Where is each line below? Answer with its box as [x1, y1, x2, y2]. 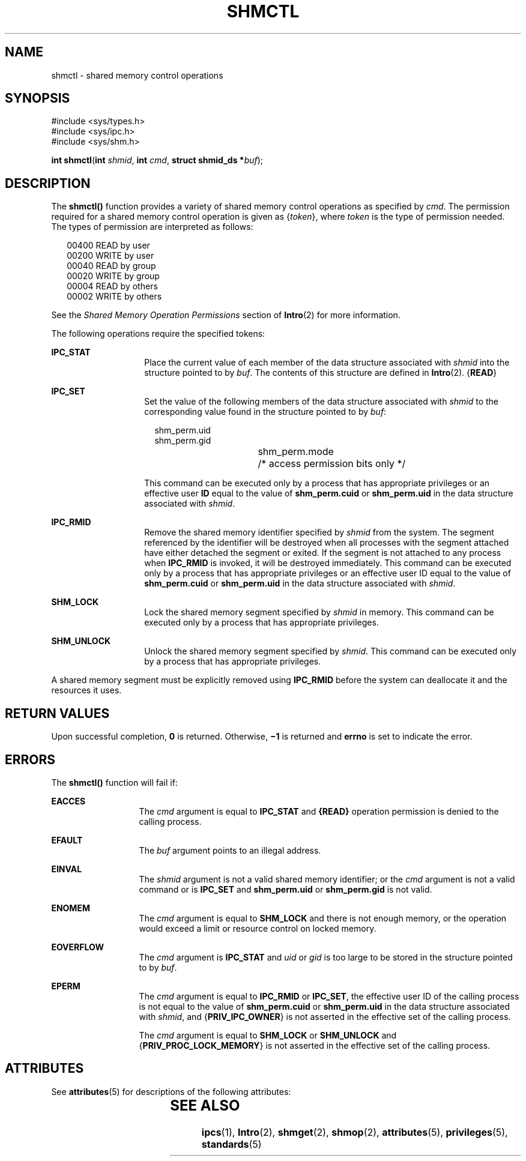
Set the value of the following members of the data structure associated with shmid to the [144, 396, 499, 407]
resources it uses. [51, 685, 122, 696]
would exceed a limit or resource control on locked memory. [139, 923, 376, 933]
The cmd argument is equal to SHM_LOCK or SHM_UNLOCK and [139, 1030, 397, 1040]
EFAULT [51, 834, 83, 845]
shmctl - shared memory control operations [51, 70, 223, 80]
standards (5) [201, 1138, 262, 1150]
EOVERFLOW [51, 941, 104, 952]
